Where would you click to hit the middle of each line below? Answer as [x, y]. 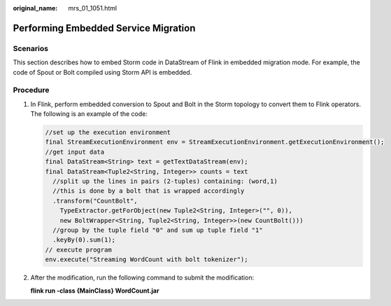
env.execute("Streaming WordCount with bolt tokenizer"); [147, 260]
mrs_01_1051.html [93, 8]
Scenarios [31, 48]
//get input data [75, 152]
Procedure [31, 90]
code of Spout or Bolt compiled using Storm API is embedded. [102, 72]
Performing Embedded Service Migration [104, 28]
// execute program [78, 249]
